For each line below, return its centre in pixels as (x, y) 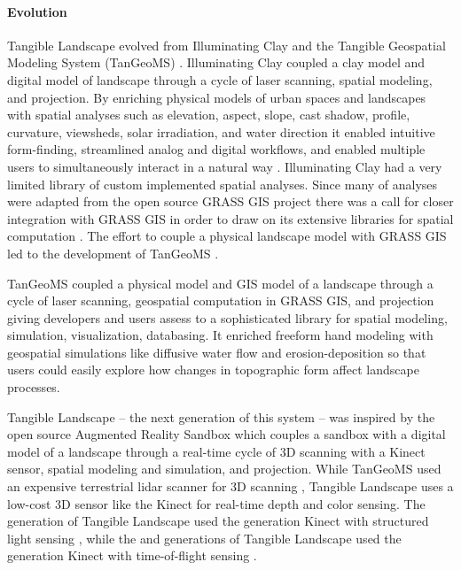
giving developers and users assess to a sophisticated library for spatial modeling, (227, 317)
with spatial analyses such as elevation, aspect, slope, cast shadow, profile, (209, 115)
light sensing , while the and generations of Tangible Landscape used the (204, 538)
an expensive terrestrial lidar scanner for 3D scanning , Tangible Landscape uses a (230, 486)
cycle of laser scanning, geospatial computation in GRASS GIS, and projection (221, 300)
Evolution (37, 11)
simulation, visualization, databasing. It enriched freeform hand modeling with (220, 335)
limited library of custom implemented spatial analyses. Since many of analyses (223, 184)
